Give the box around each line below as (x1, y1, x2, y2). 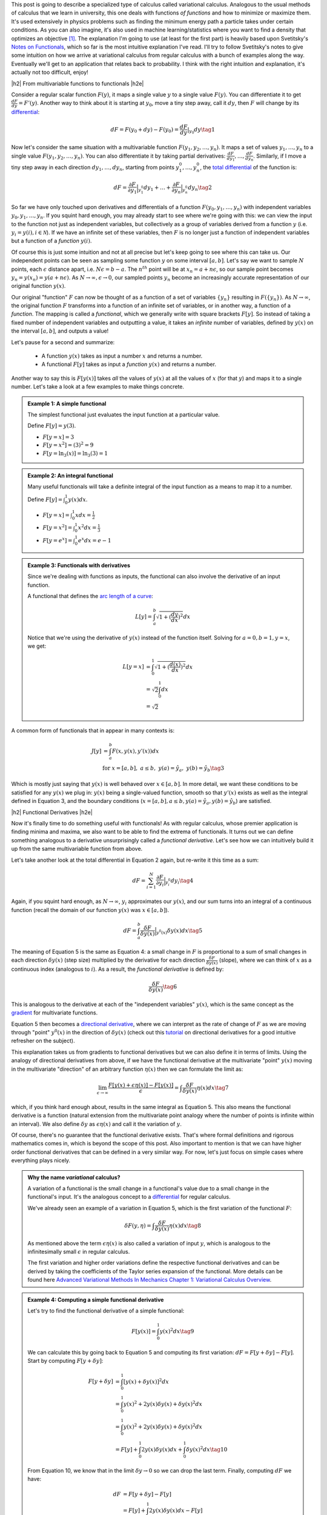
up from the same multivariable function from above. (11, 845, 143, 853)
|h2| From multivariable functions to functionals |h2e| (11, 79, 144, 87)
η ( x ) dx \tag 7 (197, 1084, 229, 1091)
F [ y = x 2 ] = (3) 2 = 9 (42, 441, 94, 448)
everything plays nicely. (11, 1157, 71, 1164)
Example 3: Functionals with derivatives (27, 561, 130, 569)
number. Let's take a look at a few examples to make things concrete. (11, 383, 185, 390)
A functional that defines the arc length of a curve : (27, 593, 154, 600)
